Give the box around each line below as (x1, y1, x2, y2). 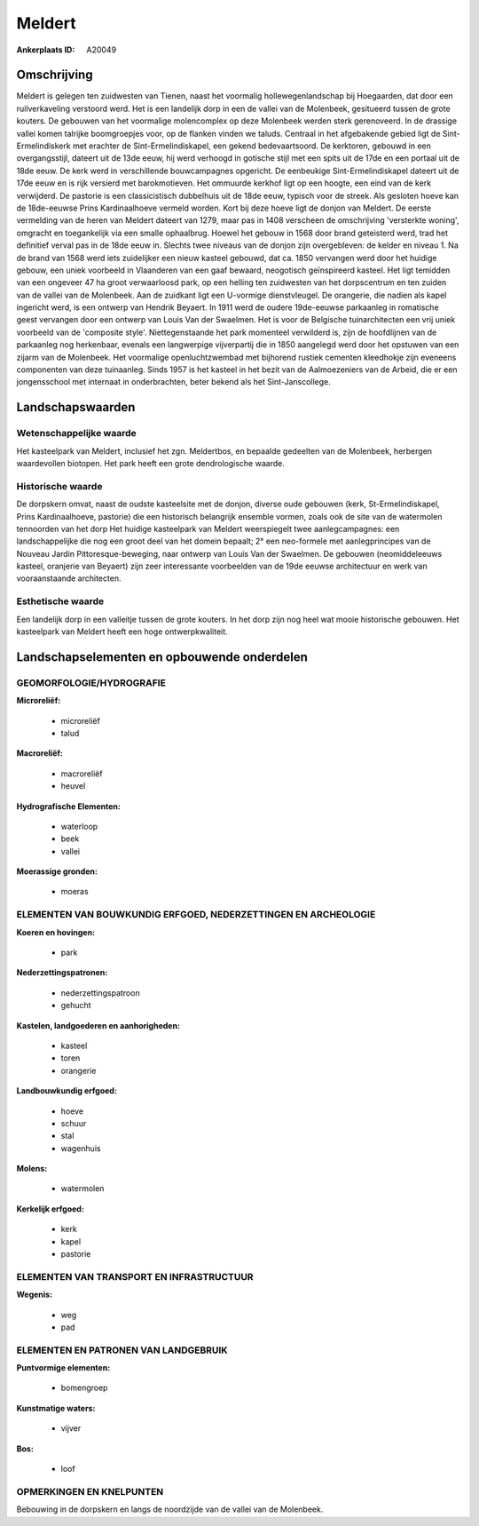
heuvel (60, 781, 86, 791)
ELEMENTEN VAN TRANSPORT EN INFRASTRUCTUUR (16, 1270, 254, 1283)
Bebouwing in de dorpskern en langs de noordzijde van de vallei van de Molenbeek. (16, 1504, 324, 1514)
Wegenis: (16, 1289, 53, 1300)
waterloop (60, 821, 98, 831)
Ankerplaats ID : (16, 44, 75, 55)
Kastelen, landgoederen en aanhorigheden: (16, 1020, 181, 1030)
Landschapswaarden (16, 400, 136, 415)
